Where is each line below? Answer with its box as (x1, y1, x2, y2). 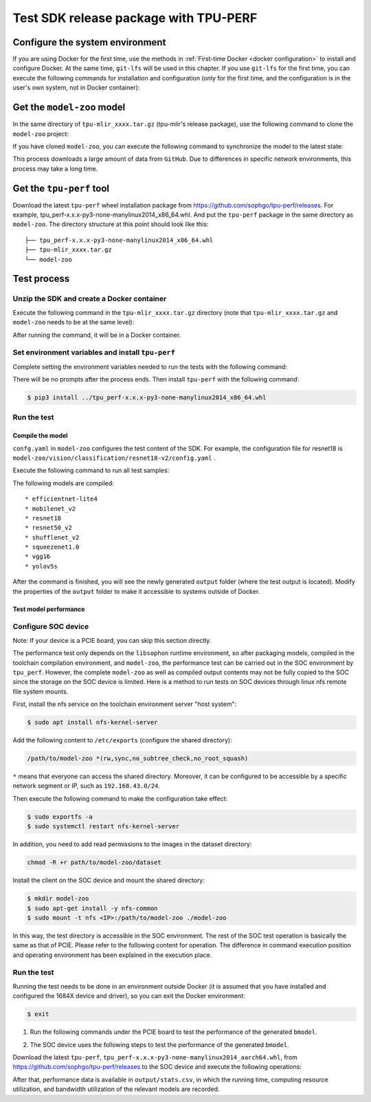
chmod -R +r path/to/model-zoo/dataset (27, 859, 161, 866)
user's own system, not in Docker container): (12, 83, 140, 92)
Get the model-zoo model (12, 102, 126, 113)
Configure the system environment (12, 36, 166, 48)
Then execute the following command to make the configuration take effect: (12, 794, 228, 802)
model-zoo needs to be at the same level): (12, 318, 135, 327)
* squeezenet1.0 (25, 543, 80, 551)
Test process (12, 273, 70, 285)
